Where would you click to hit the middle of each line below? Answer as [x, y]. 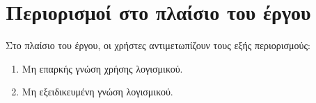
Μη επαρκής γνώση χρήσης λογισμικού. [102, 68]
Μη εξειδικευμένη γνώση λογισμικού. [97, 92]
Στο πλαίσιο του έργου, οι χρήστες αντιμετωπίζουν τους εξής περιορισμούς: [158, 45]
